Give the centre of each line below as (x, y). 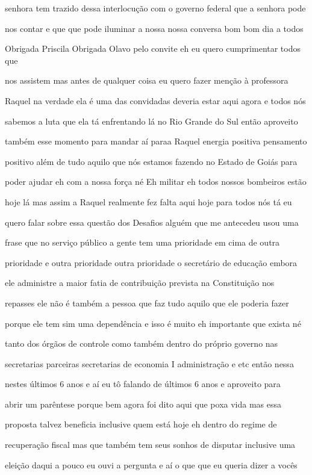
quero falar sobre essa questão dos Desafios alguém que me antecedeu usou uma (152, 222)
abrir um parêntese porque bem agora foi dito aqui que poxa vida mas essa (143, 404)
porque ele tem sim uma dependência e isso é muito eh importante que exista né (153, 323)
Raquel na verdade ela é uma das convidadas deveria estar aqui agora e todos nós (155, 100)
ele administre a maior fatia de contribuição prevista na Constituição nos (140, 283)
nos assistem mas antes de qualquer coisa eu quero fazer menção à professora (147, 80)
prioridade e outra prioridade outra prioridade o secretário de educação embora (151, 262)
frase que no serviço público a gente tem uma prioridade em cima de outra (142, 242)
